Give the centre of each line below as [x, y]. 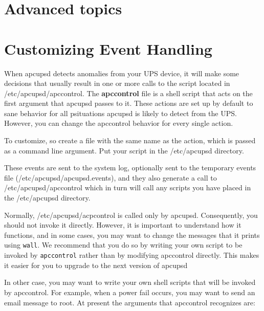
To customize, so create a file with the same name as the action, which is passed [130, 140]
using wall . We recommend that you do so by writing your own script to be [123, 245]
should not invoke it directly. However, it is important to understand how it [123, 225]
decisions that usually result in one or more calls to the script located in [117, 83]
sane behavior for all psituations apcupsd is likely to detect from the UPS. [120, 113]
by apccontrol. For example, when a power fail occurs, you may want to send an [130, 292]
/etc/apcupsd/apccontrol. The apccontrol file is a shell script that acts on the [128, 93]
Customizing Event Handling [108, 48]
